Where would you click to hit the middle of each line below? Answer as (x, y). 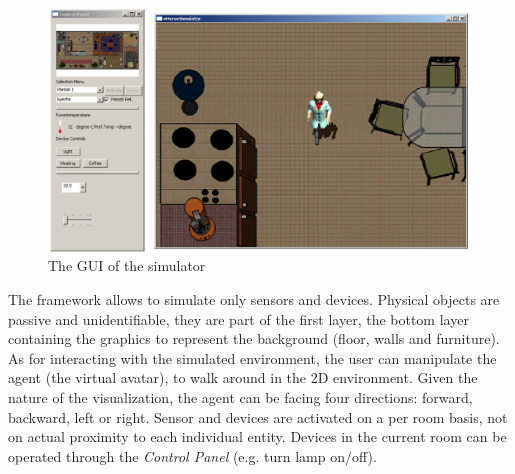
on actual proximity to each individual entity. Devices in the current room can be (257, 436)
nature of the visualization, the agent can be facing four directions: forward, (240, 397)
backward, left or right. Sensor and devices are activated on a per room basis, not (258, 416)
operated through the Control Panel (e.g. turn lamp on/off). (192, 455)
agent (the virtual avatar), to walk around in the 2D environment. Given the (243, 377)
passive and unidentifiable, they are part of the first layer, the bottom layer (238, 318)
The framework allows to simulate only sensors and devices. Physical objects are (254, 299)
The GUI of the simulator (127, 265)
